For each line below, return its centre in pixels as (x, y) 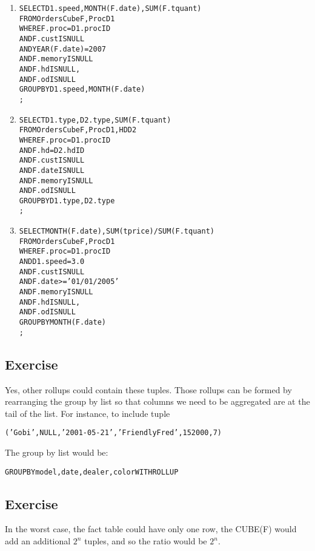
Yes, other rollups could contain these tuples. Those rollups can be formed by (148, 389)
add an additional (38, 541)
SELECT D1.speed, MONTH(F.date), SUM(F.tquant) (110, 8)
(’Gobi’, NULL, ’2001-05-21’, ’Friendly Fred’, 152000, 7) (113, 433)
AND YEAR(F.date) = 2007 (62, 49)
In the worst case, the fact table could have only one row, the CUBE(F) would (151, 529)
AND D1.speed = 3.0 (52, 262)
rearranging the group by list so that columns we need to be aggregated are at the (157, 401)
